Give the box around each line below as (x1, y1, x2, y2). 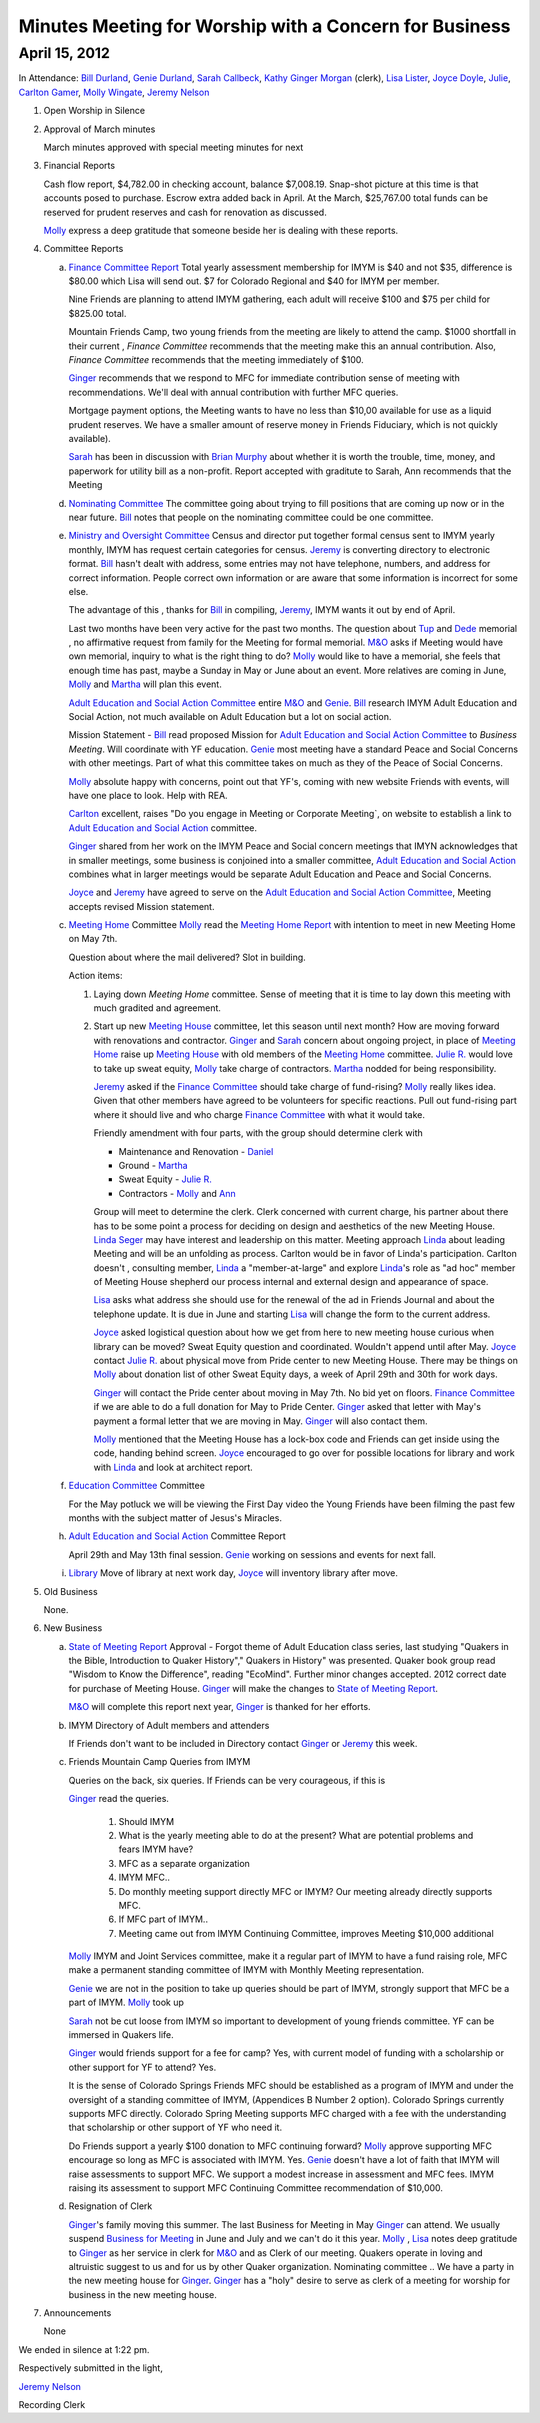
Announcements (43, 2307, 112, 2319)
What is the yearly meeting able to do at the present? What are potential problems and (118, 1829, 474, 1841)
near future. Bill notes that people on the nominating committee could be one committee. (68, 511, 434, 523)
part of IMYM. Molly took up (68, 1996, 185, 2009)
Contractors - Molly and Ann (118, 1187, 236, 1199)
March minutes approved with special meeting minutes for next (43, 141, 304, 153)
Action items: (68, 970, 123, 982)
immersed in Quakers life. (68, 2029, 174, 2041)
